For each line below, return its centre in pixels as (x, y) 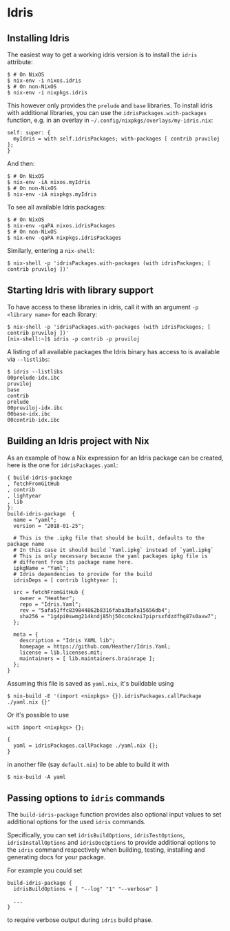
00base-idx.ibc (29, 414)
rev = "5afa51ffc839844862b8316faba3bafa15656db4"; (95, 610)
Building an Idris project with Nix (78, 441)
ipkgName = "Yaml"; (41, 568)
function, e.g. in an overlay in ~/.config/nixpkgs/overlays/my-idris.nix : (110, 120)
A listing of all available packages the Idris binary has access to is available (114, 351)
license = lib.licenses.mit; (61, 653)
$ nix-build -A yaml (37, 777)
